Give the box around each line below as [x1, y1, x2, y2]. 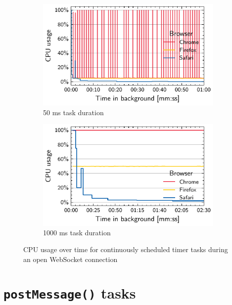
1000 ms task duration [43, 227, 111, 238]
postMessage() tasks [3, 283, 136, 303]
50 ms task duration [43, 107, 104, 117]
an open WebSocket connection [23, 254, 118, 264]
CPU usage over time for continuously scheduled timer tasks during [23, 244, 228, 254]
